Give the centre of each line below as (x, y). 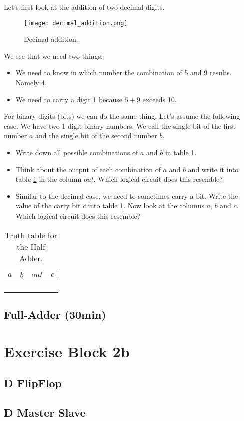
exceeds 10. (160, 99)
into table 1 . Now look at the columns (146, 206)
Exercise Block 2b (67, 351)
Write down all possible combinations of (77, 152)
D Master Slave (45, 412)
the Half (31, 246)
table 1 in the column (49, 179)
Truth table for (31, 235)
